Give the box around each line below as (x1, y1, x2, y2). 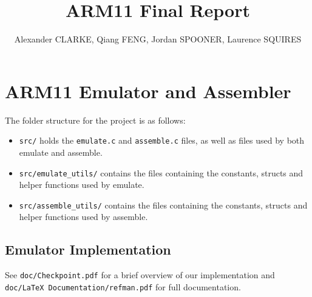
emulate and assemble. (19, 145, 103, 158)
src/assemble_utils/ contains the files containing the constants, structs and (19, 198, 308, 211)
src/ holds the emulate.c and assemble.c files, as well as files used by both (19, 134, 305, 147)
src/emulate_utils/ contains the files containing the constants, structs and (19, 166, 304, 179)
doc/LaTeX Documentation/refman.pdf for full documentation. (5, 280, 241, 293)
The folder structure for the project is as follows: (5, 113, 186, 126)
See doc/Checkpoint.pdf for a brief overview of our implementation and (5, 269, 275, 281)
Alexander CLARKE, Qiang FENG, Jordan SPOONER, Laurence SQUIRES (14, 33, 302, 45)
